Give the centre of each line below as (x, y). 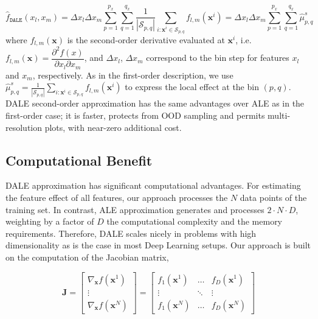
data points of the (273, 197)
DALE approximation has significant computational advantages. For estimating (153, 185)
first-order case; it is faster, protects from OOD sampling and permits (135, 115)
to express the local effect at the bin (192, 87)
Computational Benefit (79, 160)
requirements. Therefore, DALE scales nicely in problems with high (131, 233)
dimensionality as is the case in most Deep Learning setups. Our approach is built (158, 245)
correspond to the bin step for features (218, 58)
